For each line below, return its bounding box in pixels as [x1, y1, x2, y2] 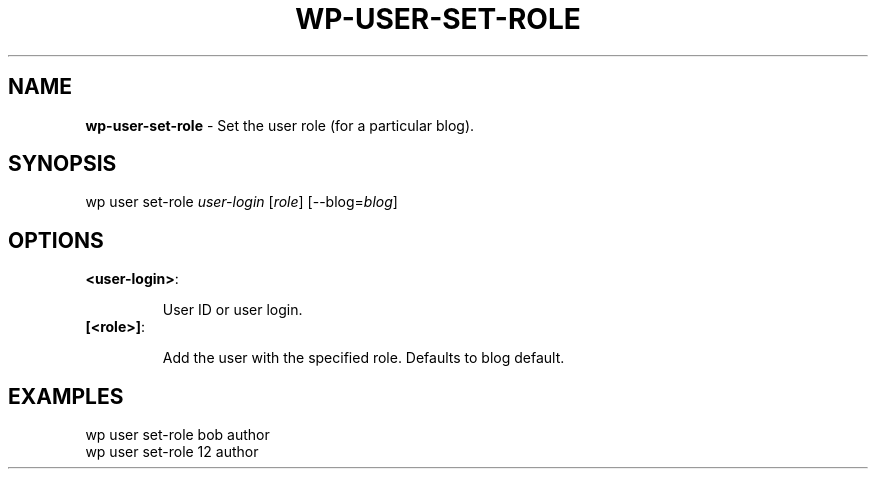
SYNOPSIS [8, 151, 117, 177]
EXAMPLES [8, 383, 124, 409]
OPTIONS [8, 227, 104, 253]
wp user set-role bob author [85, 426, 270, 444]
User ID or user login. [162, 301, 303, 319]
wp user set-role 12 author [85, 443, 259, 461]
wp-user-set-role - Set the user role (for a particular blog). [85, 116, 475, 134]
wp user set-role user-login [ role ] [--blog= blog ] [85, 193, 398, 211]
